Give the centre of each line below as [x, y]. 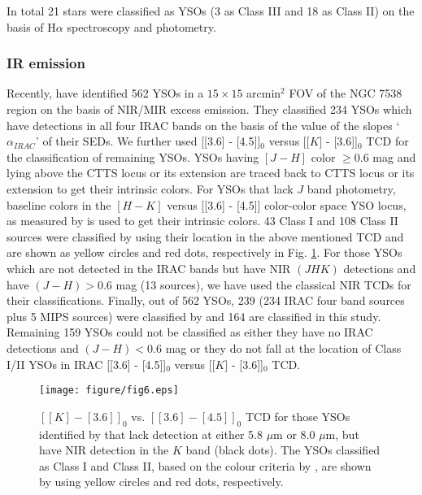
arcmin [264, 93]
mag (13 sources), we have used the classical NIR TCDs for [263, 284]
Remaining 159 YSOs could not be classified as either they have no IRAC [190, 332]
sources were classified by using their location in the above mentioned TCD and [205, 236]
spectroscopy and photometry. [141, 26]
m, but [342, 434]
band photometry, [351, 188]
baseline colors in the [59, 204]
